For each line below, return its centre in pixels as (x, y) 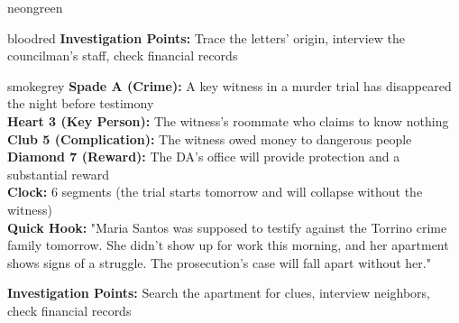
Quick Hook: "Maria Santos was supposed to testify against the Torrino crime (227, 227)
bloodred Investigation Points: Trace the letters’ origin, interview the (206, 37)
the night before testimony (81, 103)
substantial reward (59, 174)
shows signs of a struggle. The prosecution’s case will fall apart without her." (219, 262)
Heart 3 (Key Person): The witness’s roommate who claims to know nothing (228, 120)
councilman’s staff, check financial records (123, 55)
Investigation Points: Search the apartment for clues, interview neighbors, (219, 293)
